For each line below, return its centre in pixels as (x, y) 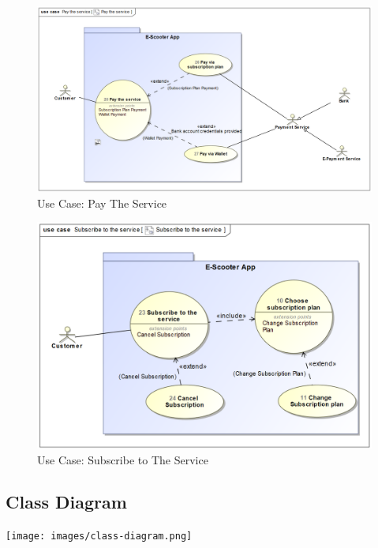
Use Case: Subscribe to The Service (123, 459)
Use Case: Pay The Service (102, 203)
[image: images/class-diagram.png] (99, 537)
